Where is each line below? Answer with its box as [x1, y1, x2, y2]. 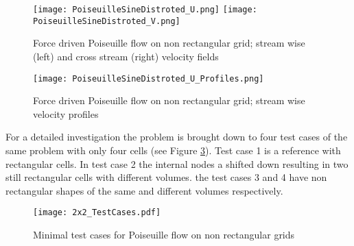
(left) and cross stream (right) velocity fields [33, 49, 219, 63]
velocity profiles [33, 106, 99, 121]
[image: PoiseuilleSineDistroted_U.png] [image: [33, 5, 257, 14]
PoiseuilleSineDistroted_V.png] [33, 16, 180, 26]
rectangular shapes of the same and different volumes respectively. [5, 183, 283, 197]
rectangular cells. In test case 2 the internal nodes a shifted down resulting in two [5, 156, 349, 171]
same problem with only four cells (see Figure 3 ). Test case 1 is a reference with [5, 143, 341, 157]
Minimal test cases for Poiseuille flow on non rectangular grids [33, 227, 295, 241]
